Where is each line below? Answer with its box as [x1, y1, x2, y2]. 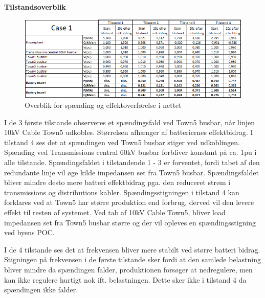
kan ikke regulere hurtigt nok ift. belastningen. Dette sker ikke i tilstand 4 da [4, 274, 247, 285]
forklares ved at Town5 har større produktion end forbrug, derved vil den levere [4, 197, 254, 208]
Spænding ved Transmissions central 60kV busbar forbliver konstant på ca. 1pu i [4, 147, 257, 157]
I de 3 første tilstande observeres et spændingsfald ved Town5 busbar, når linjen [4, 117, 255, 127]
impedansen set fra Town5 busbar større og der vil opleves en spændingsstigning [4, 217, 256, 227]
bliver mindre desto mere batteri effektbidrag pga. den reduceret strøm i [4, 177, 231, 188]
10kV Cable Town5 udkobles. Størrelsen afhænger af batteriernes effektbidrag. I [4, 127, 253, 137]
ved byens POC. [4, 227, 55, 238]
